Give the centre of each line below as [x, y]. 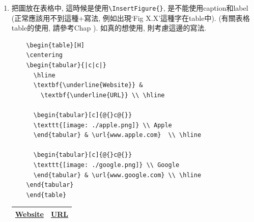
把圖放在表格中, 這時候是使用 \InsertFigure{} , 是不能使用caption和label [130, 8]
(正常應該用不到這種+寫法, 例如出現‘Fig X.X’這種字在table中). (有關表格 [131, 18]
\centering [45, 55]
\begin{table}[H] [55, 45]
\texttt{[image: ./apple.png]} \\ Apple [103, 125]
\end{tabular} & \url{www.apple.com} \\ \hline [117, 135]
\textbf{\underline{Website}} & [88, 85]
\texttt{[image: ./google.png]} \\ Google [106, 165]
